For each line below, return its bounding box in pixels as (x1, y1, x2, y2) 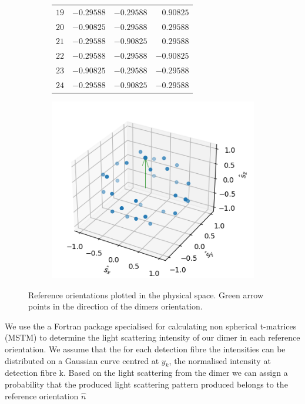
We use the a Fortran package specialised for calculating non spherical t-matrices (5, 319, 297, 332)
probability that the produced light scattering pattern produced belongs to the (5, 378, 288, 390)
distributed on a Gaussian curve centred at (5, 354, 159, 366)
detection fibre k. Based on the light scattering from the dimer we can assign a (5, 366, 288, 379)
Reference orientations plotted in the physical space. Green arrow (28, 288, 264, 301)
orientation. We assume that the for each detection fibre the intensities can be (5, 343, 286, 355)
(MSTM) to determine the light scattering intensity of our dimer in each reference (5, 331, 300, 344)
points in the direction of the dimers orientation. (28, 300, 203, 312)
